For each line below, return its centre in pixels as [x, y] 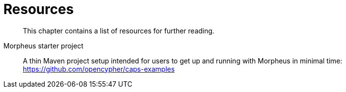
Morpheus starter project [43, 46]
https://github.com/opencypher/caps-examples [99, 69]
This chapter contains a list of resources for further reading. [119, 31]
